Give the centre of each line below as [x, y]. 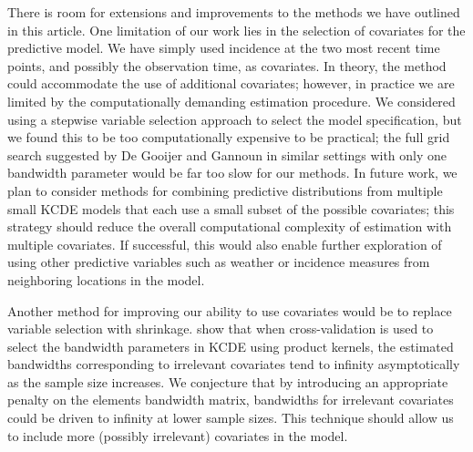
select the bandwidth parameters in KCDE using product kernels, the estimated [231, 346]
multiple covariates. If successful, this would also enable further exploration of [225, 244]
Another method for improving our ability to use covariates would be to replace [230, 310]
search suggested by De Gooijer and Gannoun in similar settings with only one [227, 154]
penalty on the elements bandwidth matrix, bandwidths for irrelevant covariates [231, 400]
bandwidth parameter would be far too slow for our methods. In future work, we [232, 173]
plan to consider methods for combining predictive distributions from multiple [225, 190]
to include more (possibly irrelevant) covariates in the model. [178, 435]
